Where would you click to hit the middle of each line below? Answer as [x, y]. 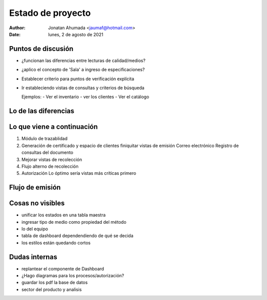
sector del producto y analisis [52, 289]
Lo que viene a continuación [54, 127]
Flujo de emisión [35, 187]
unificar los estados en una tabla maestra [64, 215]
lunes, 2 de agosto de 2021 [76, 34]
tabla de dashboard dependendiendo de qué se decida [77, 236]
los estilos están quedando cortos [56, 243]
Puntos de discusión [41, 49]
